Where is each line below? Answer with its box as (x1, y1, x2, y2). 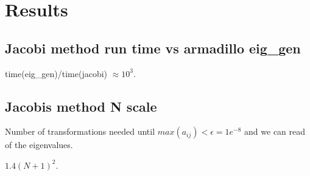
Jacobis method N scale (5, 96, 157, 115)
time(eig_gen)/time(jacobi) (5, 67, 107, 80)
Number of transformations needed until (5, 125, 155, 138)
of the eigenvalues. (5, 138, 73, 151)
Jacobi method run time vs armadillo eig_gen (5, 38, 301, 57)
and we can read (244, 125, 306, 138)
